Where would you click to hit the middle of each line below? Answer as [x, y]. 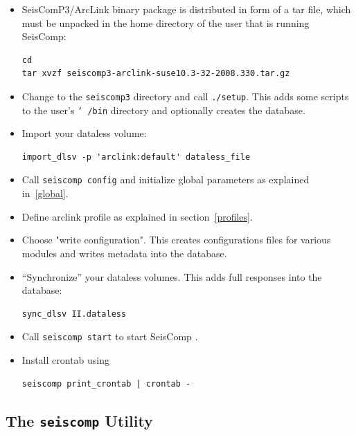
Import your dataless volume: [84, 133]
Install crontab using [66, 359]
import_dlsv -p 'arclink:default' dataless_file [136, 157]
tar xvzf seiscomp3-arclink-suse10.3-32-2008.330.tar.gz [156, 74]
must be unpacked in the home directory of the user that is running [166, 22]
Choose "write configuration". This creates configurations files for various [176, 240]
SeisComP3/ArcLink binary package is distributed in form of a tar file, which [186, 9]
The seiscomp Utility [79, 420]
